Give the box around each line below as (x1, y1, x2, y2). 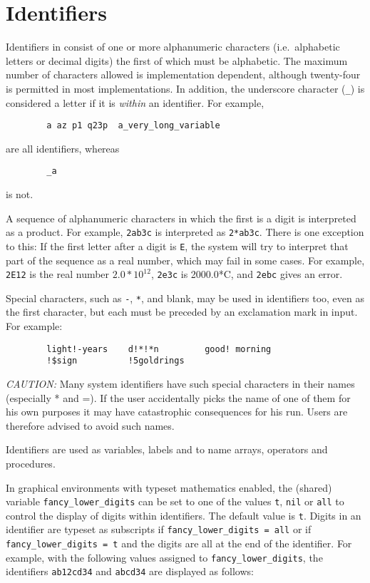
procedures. (6, 455, 56, 470)
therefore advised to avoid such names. (6, 418, 175, 433)
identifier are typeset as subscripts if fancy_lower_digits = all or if (6, 522, 312, 537)
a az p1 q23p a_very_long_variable (46, 120, 220, 131)
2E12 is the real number (6, 267, 110, 282)
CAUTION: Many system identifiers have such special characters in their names (6, 376, 355, 391)
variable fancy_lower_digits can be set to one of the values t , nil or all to (6, 494, 344, 509)
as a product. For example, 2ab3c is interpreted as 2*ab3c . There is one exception (6, 225, 364, 239)
